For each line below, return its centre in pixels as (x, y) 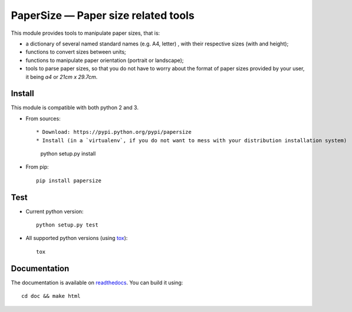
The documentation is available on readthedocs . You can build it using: (97, 283)
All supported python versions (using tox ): (77, 238)
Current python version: (55, 211)
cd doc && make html (51, 296)
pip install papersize (69, 180)
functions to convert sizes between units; (76, 52)
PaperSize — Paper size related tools (103, 15)
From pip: (37, 167)
